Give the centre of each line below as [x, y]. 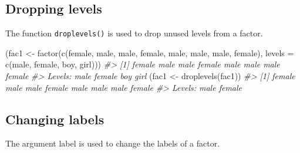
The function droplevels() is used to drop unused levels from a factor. [134, 33]
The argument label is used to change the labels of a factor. [113, 143]
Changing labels [55, 119]
